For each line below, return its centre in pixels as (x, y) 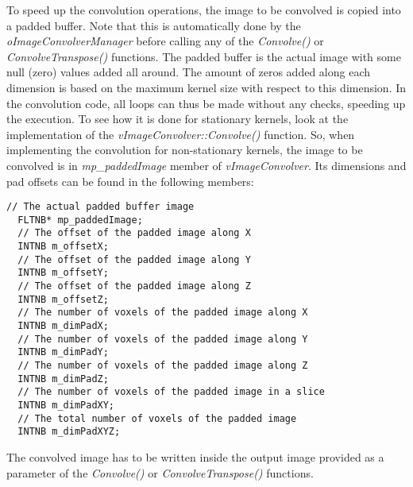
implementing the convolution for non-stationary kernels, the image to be (185, 150)
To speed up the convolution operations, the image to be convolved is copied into (204, 10)
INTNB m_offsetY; (63, 273)
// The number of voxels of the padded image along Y (163, 339)
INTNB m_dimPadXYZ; (69, 432)
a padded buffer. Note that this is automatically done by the (154, 25)
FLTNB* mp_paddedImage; (80, 220)
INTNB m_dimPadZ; (63, 379)
